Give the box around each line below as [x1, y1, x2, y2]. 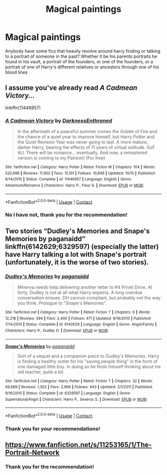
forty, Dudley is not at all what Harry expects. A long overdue [17, 289, 143, 295]
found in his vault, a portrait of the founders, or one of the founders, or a [5, 58, 153, 64]
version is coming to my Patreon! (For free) [17, 155, 105, 161]
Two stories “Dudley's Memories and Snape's [5, 227, 150, 235]
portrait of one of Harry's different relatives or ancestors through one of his [5, 64, 159, 70]
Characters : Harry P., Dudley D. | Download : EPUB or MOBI [5, 328, 108, 333]
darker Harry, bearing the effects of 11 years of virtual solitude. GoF [17, 145, 156, 151]
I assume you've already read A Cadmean [5, 84, 138, 92]
